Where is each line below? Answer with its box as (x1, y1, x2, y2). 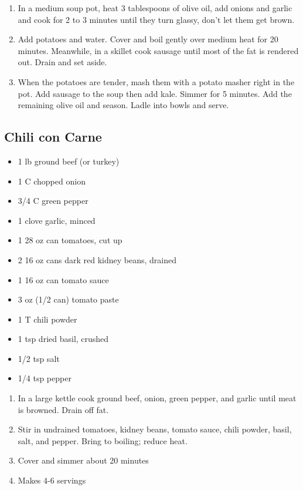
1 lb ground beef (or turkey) (18, 155, 120, 167)
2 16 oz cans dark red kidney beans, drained (18, 253, 176, 266)
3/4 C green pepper (18, 194, 88, 207)
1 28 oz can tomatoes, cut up (18, 234, 122, 246)
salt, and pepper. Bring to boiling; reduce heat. (18, 434, 188, 447)
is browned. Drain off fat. (18, 403, 109, 415)
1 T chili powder (18, 313, 77, 325)
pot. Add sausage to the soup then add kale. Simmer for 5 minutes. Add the (18, 87, 292, 99)
